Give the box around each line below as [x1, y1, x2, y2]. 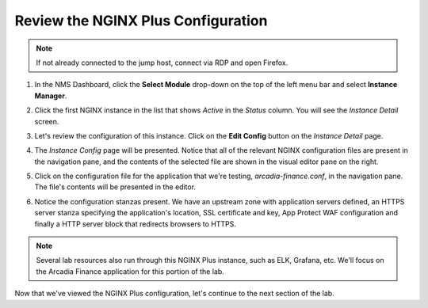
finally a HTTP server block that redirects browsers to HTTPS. [34, 219, 237, 229]
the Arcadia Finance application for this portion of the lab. [36, 266, 225, 276]
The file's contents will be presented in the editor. [34, 182, 197, 192]
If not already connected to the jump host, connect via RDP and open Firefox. [36, 58, 289, 67]
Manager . [34, 91, 67, 101]
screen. [34, 116, 59, 126]
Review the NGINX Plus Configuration [14, 12, 268, 29]
